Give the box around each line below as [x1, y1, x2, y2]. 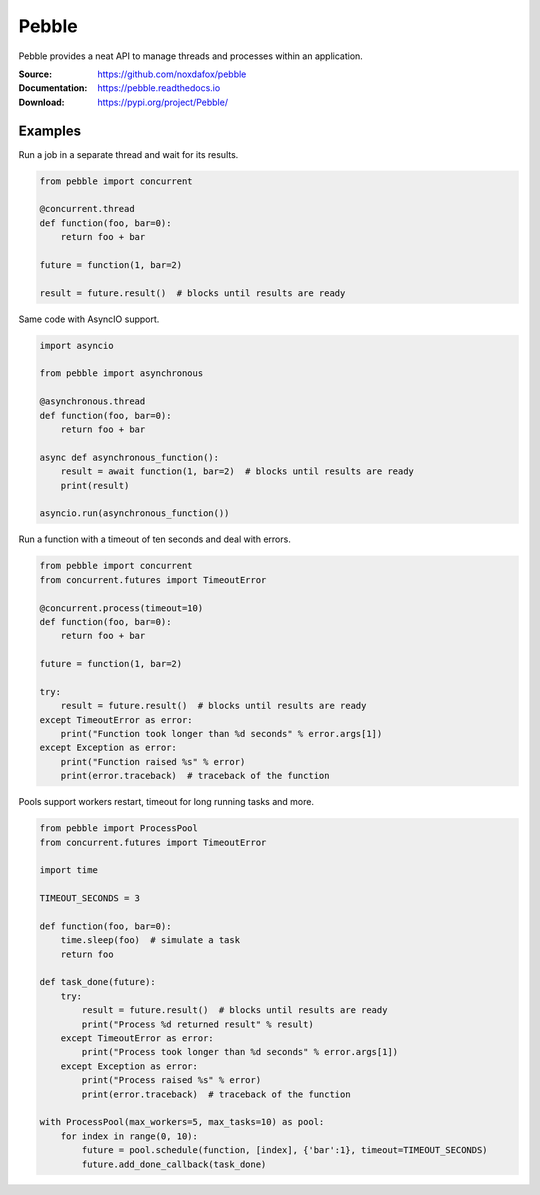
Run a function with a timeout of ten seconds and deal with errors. [18, 533, 292, 545]
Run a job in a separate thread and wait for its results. [18, 148, 239, 160]
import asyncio [39, 340, 114, 351]
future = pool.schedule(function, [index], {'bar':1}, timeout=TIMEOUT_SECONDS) [81, 1145, 489, 1156]
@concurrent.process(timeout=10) [39, 602, 204, 614]
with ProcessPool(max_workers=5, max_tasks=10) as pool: [39, 1116, 325, 1128]
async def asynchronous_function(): [39, 451, 220, 463]
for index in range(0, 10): [60, 1130, 199, 1142]
